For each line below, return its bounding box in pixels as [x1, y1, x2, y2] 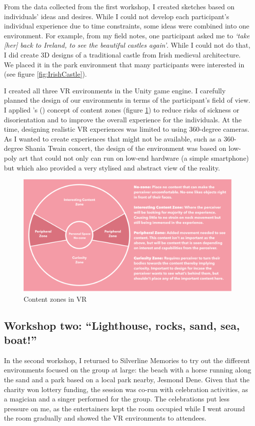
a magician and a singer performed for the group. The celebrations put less [4, 394, 230, 404]
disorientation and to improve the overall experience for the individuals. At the [4, 114, 242, 124]
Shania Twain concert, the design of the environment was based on [25, 143, 227, 153]
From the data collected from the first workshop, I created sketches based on [4, 1, 235, 11]
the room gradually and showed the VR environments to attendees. [4, 413, 206, 423]
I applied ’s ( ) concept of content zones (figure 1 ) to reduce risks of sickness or [4, 104, 239, 114]
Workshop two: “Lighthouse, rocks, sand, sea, [4, 317, 240, 333]
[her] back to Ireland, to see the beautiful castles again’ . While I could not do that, [4, 40, 251, 50]
